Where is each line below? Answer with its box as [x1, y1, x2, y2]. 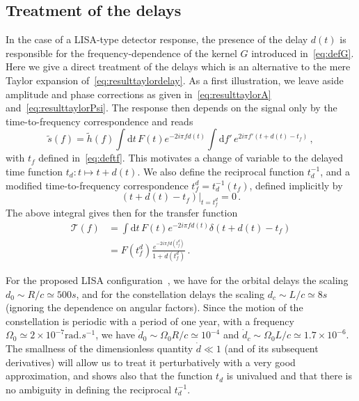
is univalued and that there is [226, 368, 352, 383]
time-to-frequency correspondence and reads [6, 113, 193, 128]
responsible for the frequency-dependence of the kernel [6, 45, 237, 60]
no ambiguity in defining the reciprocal [6, 382, 172, 396]
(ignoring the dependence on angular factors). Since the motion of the [6, 300, 303, 315]
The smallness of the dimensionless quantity [6, 340, 193, 355]
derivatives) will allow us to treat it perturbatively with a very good [6, 354, 296, 369]
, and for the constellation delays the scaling [76, 286, 265, 301]
